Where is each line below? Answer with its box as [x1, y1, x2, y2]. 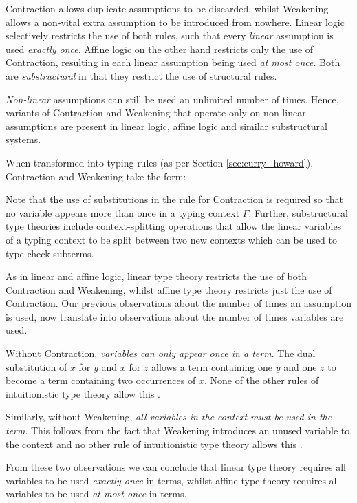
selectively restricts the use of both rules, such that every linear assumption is [6, 28, 334, 43]
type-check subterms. [6, 246, 94, 260]
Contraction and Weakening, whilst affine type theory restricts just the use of [6, 282, 332, 297]
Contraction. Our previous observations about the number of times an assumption [6, 296, 352, 310]
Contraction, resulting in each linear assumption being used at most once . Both [6, 55, 340, 69]
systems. [6, 132, 41, 147]
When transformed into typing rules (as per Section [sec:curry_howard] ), [6, 155, 314, 169]
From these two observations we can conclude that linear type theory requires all [6, 460, 346, 474]
